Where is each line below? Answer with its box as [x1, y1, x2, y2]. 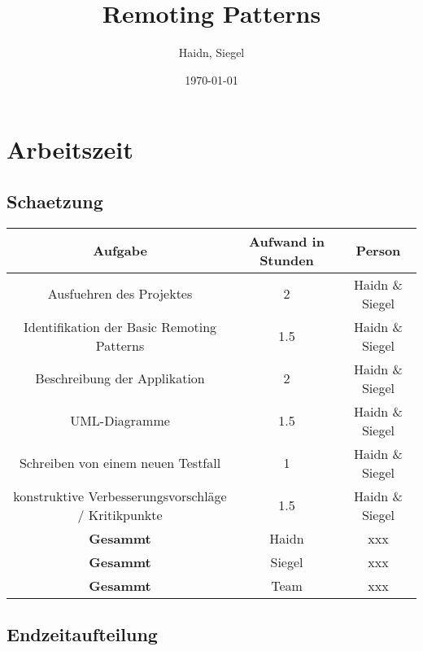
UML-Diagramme [70, 411, 170, 430]
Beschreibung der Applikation [35, 369, 205, 388]
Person [355, 241, 401, 260]
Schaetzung [7, 188, 103, 213]
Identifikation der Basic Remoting [24, 317, 217, 336]
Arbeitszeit [7, 133, 133, 166]
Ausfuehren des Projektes [47, 284, 193, 304]
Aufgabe [93, 241, 147, 260]
